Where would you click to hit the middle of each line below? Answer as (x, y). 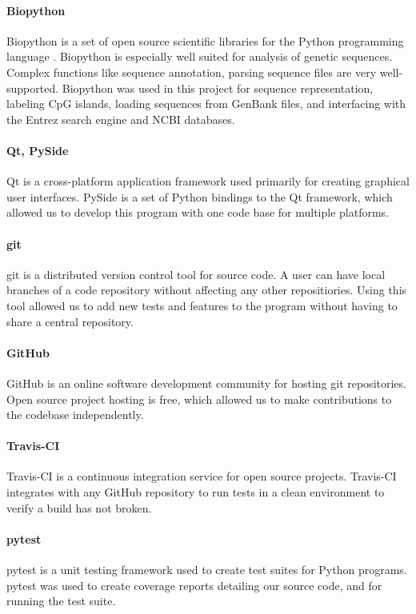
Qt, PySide (38, 150)
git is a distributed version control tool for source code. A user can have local (196, 274)
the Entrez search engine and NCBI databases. (121, 119)
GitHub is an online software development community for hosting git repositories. (206, 383)
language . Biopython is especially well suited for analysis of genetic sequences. (200, 56)
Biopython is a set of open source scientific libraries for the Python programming (205, 40)
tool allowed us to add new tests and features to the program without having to (202, 305)
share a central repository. (70, 321)
